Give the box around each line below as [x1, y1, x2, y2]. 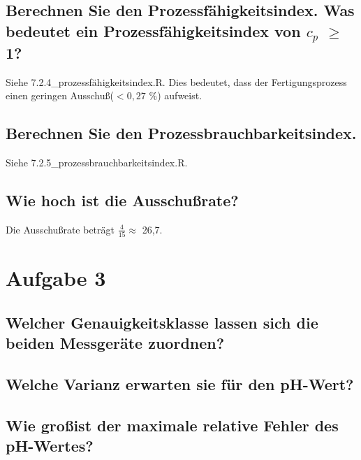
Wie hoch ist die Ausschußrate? [6, 189, 239, 211]
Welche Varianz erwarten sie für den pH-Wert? [6, 373, 354, 395]
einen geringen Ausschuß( [6, 88, 114, 103]
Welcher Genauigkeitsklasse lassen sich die [6, 312, 318, 333]
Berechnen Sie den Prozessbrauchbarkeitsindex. [6, 122, 357, 144]
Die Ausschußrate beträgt [6, 222, 115, 236]
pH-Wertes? [6, 435, 94, 457]
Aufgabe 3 [6, 264, 106, 292]
